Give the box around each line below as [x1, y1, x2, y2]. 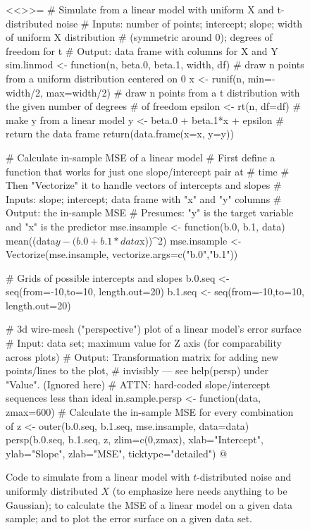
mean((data [6, 233, 56, 247]
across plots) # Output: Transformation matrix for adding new [6, 349, 279, 364]
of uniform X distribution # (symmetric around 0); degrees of [6, 30, 273, 44]
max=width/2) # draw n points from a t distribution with [46, 85, 300, 99]
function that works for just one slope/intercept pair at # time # [6, 164, 290, 178]
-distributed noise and [197, 469, 292, 484]
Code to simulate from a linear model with [6, 469, 190, 484]
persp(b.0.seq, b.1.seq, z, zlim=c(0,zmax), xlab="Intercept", [6, 432, 263, 447]
